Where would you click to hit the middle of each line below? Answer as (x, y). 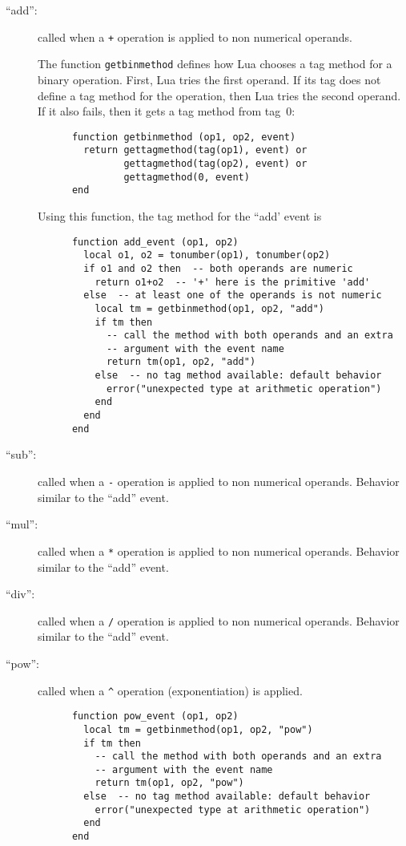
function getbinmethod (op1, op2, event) (184, 137)
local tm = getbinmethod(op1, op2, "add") (209, 308)
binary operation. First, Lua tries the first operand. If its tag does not (209, 79)
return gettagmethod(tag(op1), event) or (195, 150)
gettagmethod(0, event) (187, 177)
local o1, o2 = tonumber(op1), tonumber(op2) (207, 255)
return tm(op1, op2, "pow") (169, 783)
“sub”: (21, 454)
